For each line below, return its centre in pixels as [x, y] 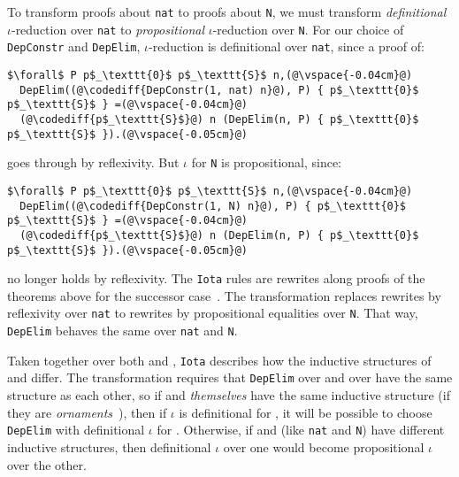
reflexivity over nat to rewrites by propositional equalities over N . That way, [213, 313]
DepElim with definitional [76, 430]
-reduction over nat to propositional [107, 29]
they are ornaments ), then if [87, 412]
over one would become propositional [324, 446]
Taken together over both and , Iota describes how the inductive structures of [219, 360]
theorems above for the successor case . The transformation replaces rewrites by [224, 295]
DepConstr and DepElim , [74, 46]
